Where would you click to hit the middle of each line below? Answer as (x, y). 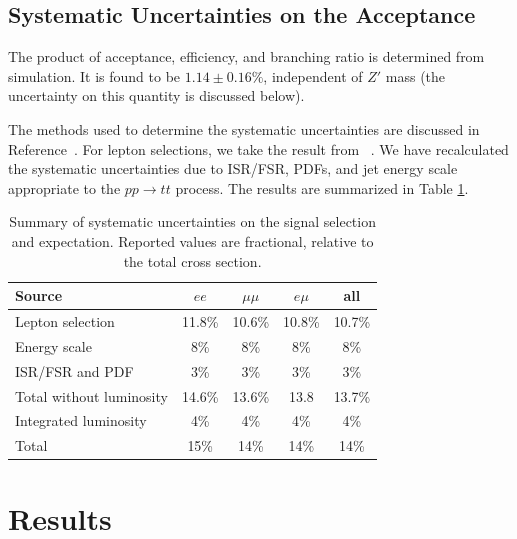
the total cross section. (192, 260)
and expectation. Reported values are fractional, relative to (192, 240)
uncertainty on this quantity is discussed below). (156, 95)
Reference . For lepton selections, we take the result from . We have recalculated (258, 148)
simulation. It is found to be (94, 75)
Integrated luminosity (81, 420)
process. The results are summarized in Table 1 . (322, 187)
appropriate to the (64, 187)
